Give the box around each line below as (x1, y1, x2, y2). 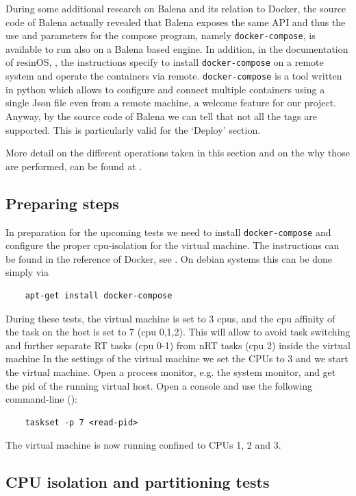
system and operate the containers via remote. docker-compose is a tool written (5, 69, 342, 83)
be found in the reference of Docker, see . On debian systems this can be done (5, 251, 333, 265)
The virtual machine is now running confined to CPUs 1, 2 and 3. (5, 438, 281, 452)
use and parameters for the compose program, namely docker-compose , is (5, 28, 316, 43)
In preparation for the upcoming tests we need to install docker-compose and (5, 224, 331, 239)
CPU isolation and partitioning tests (5, 471, 270, 493)
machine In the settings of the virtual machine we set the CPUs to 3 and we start (5, 351, 348, 366)
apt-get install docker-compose (25, 290, 173, 300)
